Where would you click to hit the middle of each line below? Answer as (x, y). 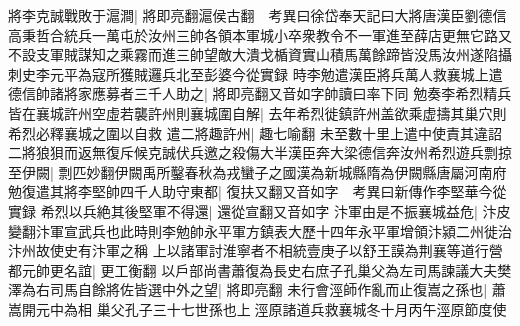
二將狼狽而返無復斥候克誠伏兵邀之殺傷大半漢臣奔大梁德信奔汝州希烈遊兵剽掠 (260, 152)
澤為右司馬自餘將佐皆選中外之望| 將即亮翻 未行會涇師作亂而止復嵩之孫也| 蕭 (257, 289)
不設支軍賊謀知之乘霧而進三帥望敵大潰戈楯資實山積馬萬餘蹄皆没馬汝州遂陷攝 (260, 54)
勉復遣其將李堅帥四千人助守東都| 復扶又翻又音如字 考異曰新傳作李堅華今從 (257, 191)
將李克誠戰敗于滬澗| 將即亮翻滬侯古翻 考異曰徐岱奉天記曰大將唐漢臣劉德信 (257, 15)
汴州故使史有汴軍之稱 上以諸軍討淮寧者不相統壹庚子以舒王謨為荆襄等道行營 (255, 250)
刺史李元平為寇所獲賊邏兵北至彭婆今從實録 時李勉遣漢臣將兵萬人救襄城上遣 (255, 73)
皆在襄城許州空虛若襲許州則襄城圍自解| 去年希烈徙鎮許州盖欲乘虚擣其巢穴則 (257, 112)
